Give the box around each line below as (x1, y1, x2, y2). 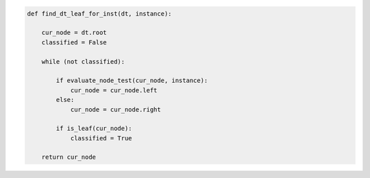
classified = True (70, 134, 133, 142)
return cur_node (41, 153, 96, 161)
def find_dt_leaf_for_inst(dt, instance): (27, 10, 172, 17)
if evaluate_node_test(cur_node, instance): (56, 77, 208, 85)
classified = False (41, 38, 108, 46)
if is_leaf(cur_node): (56, 125, 133, 133)
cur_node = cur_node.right (70, 105, 161, 113)
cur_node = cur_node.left (70, 86, 158, 94)
